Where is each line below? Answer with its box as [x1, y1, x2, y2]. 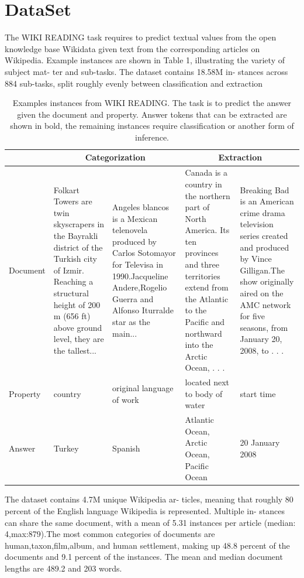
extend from [185, 281, 229, 293]
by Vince [240, 252, 272, 265]
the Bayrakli [53, 230, 98, 242]
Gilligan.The [240, 264, 285, 276]
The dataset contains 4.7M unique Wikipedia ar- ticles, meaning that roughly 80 [5, 493, 293, 505]
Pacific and [185, 316, 225, 328]
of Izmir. [53, 264, 84, 276]
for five [240, 310, 265, 322]
